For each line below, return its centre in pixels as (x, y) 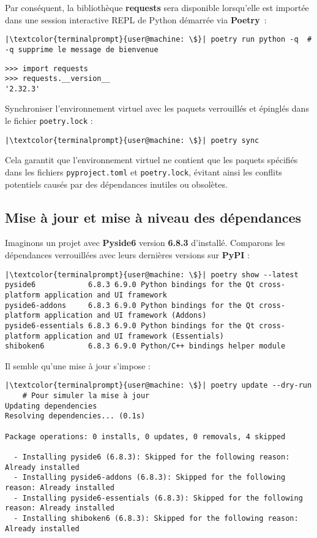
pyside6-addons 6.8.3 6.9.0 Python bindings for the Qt (130, 305)
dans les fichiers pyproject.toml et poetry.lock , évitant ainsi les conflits (144, 171)
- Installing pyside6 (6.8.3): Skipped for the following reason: (152, 457)
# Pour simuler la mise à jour (86, 396)
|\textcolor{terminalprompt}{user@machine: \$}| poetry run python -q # (158, 40)
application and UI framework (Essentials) (134, 336)
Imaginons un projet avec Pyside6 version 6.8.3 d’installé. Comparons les (145, 243)
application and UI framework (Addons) (125, 316)
